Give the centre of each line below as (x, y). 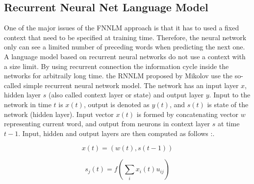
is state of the (228, 104)
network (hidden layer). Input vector (59, 114)
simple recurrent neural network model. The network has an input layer (131, 85)
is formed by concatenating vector (188, 114)
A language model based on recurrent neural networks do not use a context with (125, 56)
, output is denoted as (116, 104)
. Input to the (230, 95)
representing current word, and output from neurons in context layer (107, 124)
